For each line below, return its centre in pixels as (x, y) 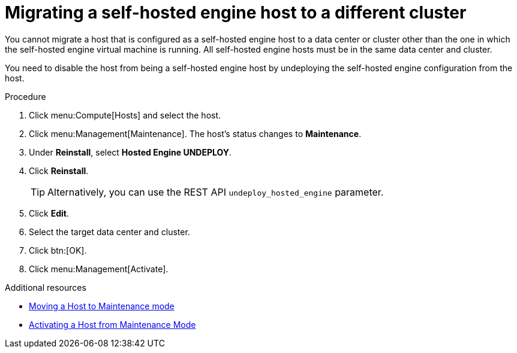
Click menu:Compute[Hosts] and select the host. (125, 115)
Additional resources (46, 287)
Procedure (25, 96)
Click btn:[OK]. (58, 250)
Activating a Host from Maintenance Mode (112, 324)
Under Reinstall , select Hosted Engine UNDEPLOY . (130, 152)
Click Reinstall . (59, 171)
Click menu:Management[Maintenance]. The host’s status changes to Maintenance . (195, 133)
